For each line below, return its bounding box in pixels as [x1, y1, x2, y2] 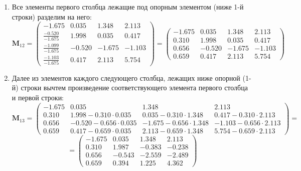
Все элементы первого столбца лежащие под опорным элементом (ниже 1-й [12, 2, 244, 12]
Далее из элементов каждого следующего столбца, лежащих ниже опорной [12, 72, 240, 83]
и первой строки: [12, 92, 64, 103]
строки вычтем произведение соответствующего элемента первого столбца [21, 82, 248, 93]
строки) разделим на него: [12, 11, 92, 22]
